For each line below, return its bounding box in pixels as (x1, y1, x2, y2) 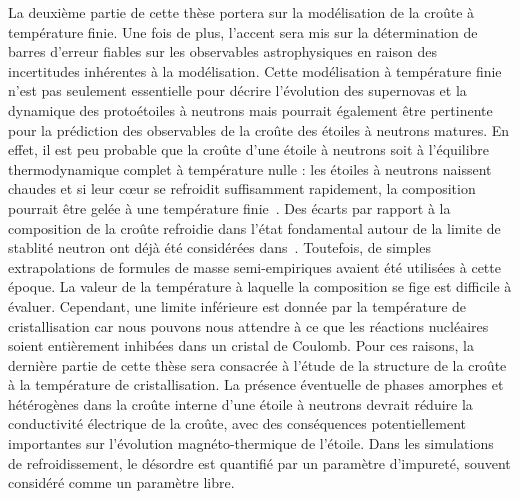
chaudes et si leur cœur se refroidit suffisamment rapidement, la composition (8, 178, 476, 199)
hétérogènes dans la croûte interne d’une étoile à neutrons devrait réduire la (8, 393, 473, 414)
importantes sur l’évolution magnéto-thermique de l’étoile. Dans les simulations (8, 433, 494, 454)
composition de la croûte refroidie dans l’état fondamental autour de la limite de (8, 217, 501, 238)
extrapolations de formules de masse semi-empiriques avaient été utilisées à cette (8, 256, 501, 277)
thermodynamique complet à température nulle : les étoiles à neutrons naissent (8, 158, 492, 179)
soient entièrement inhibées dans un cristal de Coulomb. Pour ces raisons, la (8, 335, 474, 356)
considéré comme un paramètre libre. (8, 472, 235, 493)
